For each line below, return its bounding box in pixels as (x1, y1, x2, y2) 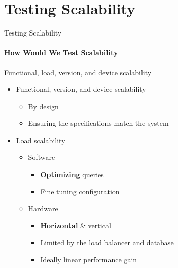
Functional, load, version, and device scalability (4, 66, 152, 77)
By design (28, 100, 59, 111)
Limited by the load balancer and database (40, 237, 174, 248)
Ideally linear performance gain (40, 254, 137, 265)
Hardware (28, 203, 58, 214)
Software (28, 152, 55, 162)
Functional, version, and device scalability (16, 84, 146, 94)
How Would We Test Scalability (4, 47, 118, 58)
